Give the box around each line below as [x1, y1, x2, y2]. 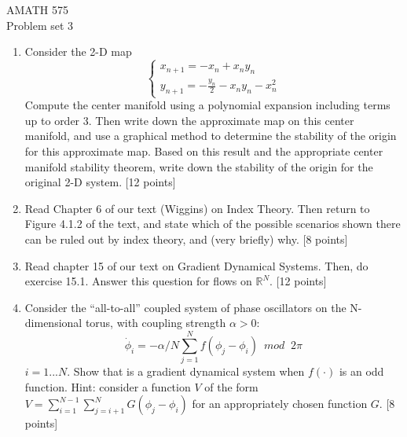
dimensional [24, 314, 82, 331]
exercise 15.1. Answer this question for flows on [24, 273, 252, 289]
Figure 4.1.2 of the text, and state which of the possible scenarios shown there [24, 215, 401, 232]
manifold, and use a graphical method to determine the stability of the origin [24, 127, 397, 144]
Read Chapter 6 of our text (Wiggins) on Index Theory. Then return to [24, 200, 370, 216]
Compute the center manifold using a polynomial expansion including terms [24, 97, 390, 113]
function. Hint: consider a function [24, 378, 191, 395]
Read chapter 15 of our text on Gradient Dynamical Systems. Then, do [24, 257, 368, 274]
